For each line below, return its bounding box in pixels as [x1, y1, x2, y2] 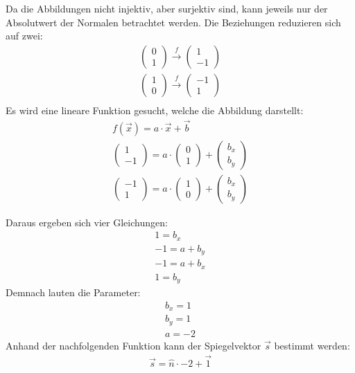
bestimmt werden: [274, 338, 350, 352]
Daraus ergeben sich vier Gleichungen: [6, 215, 168, 229]
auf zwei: [6, 28, 43, 43]
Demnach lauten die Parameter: [6, 285, 141, 300]
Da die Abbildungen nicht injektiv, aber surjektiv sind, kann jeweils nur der [6, 1, 328, 15]
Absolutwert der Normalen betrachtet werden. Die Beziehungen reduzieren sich [6, 15, 341, 29]
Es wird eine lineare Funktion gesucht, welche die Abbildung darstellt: [6, 102, 304, 117]
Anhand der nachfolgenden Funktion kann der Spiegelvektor [6, 338, 261, 352]
